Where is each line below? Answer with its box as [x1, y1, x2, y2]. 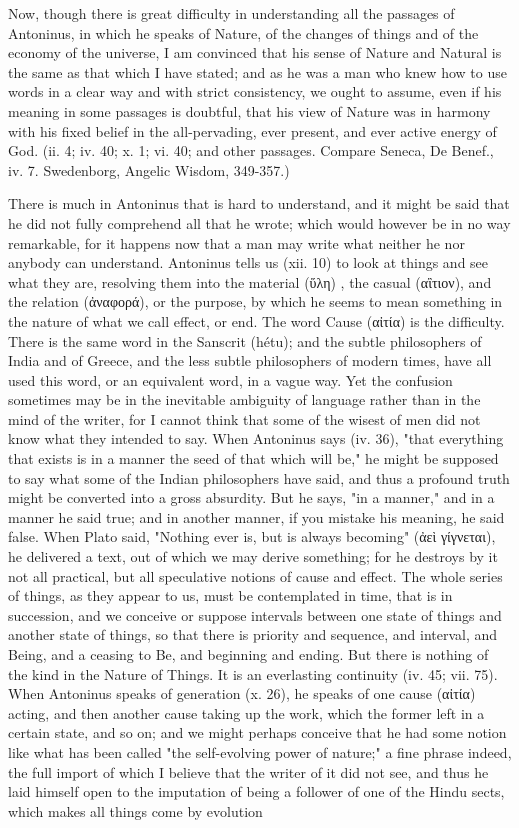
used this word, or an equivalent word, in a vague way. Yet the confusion [8, 369, 453, 390]
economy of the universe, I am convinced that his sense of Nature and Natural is [8, 42, 502, 63]
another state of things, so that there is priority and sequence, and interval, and [8, 624, 498, 645]
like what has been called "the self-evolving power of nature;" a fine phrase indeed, [8, 741, 512, 762]
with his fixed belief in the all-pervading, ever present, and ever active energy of [8, 120, 497, 141]
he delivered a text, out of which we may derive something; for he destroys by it [8, 546, 498, 567]
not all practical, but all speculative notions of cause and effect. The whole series [8, 565, 503, 586]
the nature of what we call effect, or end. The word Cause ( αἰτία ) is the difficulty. [8, 310, 505, 331]
